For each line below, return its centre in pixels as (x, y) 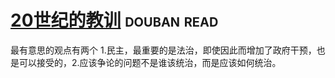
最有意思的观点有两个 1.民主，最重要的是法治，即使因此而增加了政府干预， (163, 50)
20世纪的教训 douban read (114, 20)
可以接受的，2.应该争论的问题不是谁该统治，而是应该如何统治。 (150, 62)
